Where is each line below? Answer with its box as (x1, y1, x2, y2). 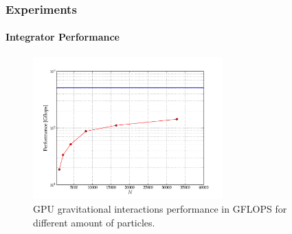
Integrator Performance (5, 30, 120, 44)
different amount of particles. (33, 215, 155, 229)
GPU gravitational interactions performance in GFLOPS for (33, 201, 287, 215)
